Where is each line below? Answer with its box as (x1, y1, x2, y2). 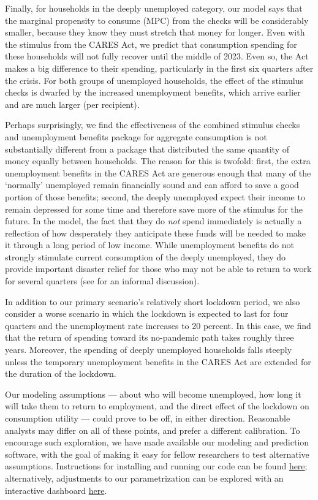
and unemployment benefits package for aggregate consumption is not (5, 130, 267, 143)
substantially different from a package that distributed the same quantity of (5, 142, 290, 155)
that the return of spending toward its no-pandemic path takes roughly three (5, 331, 294, 344)
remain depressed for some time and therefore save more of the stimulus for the (5, 202, 303, 215)
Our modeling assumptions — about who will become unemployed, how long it (5, 387, 301, 400)
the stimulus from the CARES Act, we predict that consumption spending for (5, 37, 297, 50)
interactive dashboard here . (5, 483, 107, 496)
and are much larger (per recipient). (5, 97, 140, 110)
